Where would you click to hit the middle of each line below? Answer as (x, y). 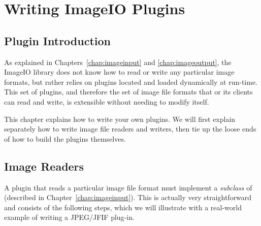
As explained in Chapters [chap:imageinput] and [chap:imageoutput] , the (118, 62)
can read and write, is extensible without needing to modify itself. (107, 101)
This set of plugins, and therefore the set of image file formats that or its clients (128, 92)
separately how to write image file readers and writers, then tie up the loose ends (130, 129)
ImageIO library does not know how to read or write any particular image (119, 72)
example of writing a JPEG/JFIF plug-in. (69, 217)
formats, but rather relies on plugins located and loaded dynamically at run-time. (131, 82)
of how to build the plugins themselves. (65, 138)
